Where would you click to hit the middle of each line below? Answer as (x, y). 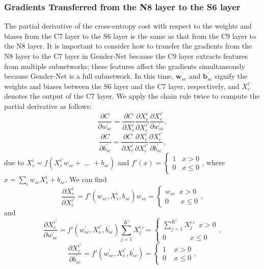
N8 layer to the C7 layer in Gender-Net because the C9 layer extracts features (126, 56)
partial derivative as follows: (48, 106)
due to (14, 162)
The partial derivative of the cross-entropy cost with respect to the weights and (128, 26)
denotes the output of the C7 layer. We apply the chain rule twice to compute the (132, 96)
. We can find (86, 179)
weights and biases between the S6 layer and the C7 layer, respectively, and (122, 86)
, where (213, 162)
